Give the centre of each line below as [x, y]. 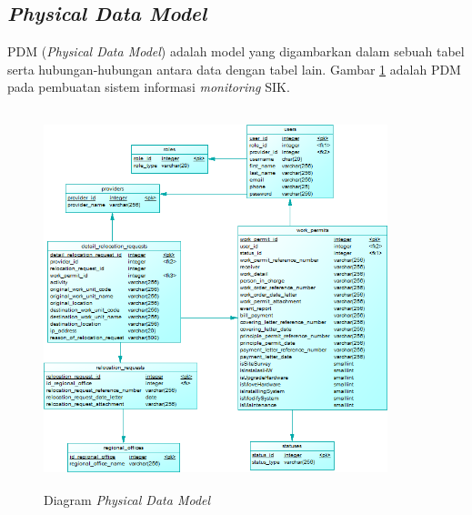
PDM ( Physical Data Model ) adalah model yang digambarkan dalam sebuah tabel [236, 51]
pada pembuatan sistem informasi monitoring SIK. [149, 87]
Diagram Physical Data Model [127, 500]
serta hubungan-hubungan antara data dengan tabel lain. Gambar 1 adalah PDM [234, 69]
